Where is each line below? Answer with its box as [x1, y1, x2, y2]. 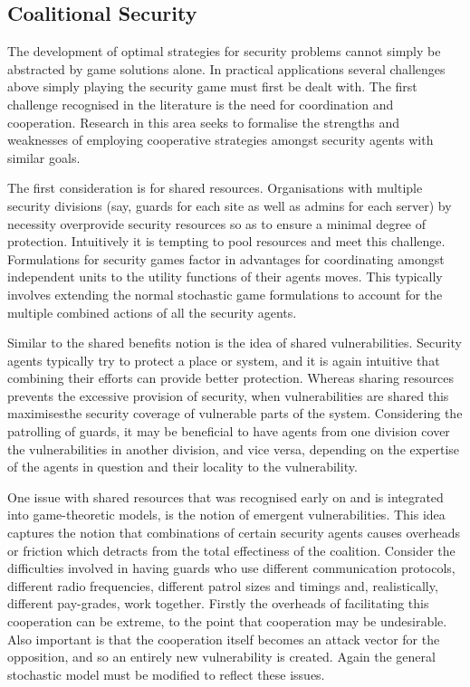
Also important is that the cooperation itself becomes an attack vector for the [7, 629, 440, 648]
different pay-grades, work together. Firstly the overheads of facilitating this [7, 594, 429, 613]
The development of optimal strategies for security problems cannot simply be [7, 42, 441, 61]
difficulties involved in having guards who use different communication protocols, [7, 558, 456, 577]
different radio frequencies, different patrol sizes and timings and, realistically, [7, 576, 438, 595]
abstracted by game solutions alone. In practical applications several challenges [7, 59, 446, 78]
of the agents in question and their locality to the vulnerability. [7, 457, 358, 476]
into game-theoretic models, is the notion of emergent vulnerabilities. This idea [7, 505, 446, 524]
